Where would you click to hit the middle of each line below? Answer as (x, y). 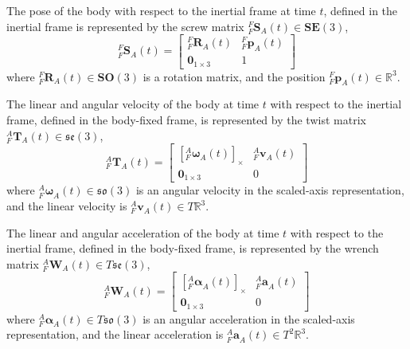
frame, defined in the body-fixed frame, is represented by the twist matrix (186, 119)
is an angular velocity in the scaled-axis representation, (270, 190)
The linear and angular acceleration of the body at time (143, 232)
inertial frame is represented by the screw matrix (125, 26)
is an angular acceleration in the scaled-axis (249, 318)
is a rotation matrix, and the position (234, 76)
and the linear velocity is (67, 206)
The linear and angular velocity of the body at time (133, 104)
